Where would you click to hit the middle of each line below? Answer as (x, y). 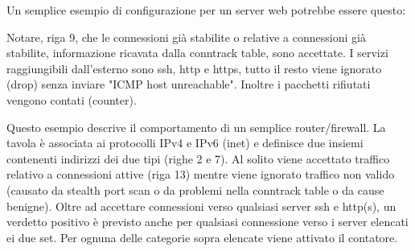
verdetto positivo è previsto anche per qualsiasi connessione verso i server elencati (207, 222)
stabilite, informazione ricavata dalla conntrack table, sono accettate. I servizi (197, 53)
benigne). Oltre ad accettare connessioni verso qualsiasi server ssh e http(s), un (201, 206)
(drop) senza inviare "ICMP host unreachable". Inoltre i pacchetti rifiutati (189, 84)
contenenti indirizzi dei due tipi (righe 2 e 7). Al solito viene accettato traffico (198, 158)
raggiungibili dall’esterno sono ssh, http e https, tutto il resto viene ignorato (194, 68)
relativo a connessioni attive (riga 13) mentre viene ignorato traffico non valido (201, 174)
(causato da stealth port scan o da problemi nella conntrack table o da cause (195, 189)
